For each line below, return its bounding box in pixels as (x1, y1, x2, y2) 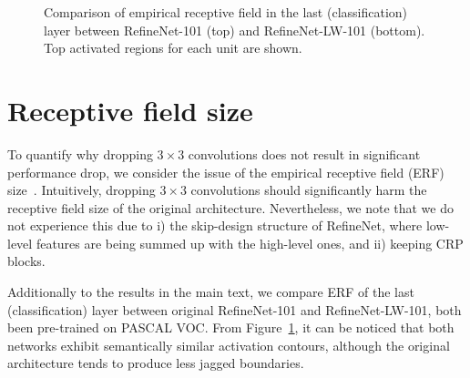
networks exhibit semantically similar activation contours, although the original (7, 335, 450, 354)
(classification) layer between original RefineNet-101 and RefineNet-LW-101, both (7, 300, 462, 319)
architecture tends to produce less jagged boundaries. (7, 353, 304, 373)
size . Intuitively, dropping (7, 180, 156, 199)
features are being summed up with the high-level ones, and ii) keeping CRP (36, 233, 464, 252)
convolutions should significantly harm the (190, 180, 427, 199)
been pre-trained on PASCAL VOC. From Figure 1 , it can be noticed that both (7, 318, 455, 337)
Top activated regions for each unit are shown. (44, 38, 302, 57)
